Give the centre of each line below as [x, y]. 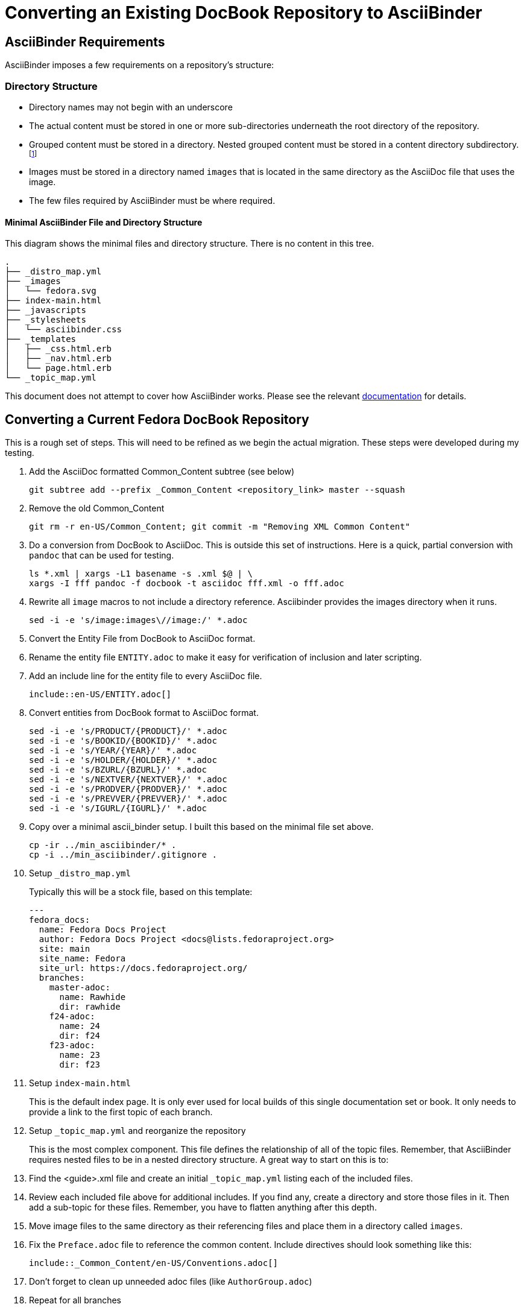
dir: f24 [80, 1035]
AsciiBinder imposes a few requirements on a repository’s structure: [140, 65]
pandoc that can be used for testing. [102, 555]
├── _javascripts [46, 310]
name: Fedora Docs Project [103, 929]
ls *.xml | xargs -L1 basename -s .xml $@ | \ [141, 573]
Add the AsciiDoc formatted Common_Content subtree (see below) [162, 471]
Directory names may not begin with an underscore [131, 107]
